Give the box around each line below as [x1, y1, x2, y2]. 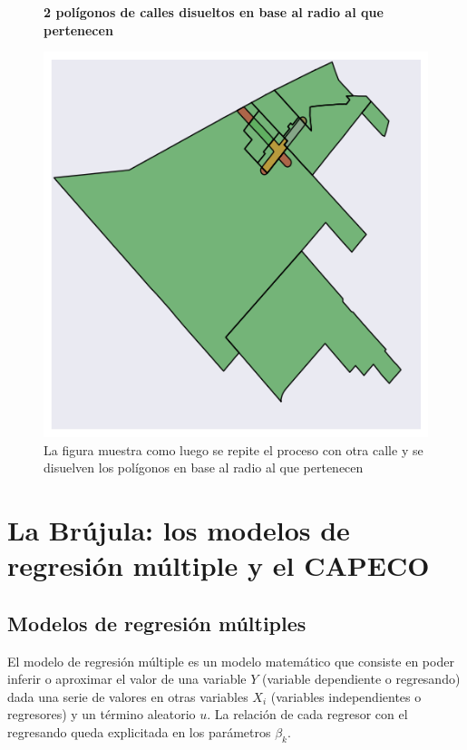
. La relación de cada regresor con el [207, 705, 408, 724]
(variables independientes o [270, 687, 422, 706]
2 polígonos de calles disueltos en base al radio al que [44, 3, 384, 21]
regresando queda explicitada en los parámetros [7, 722, 271, 741]
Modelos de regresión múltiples [7, 609, 306, 637]
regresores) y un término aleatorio [7, 705, 196, 724]
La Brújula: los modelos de [7, 511, 350, 549]
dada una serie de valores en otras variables [7, 687, 248, 706]
